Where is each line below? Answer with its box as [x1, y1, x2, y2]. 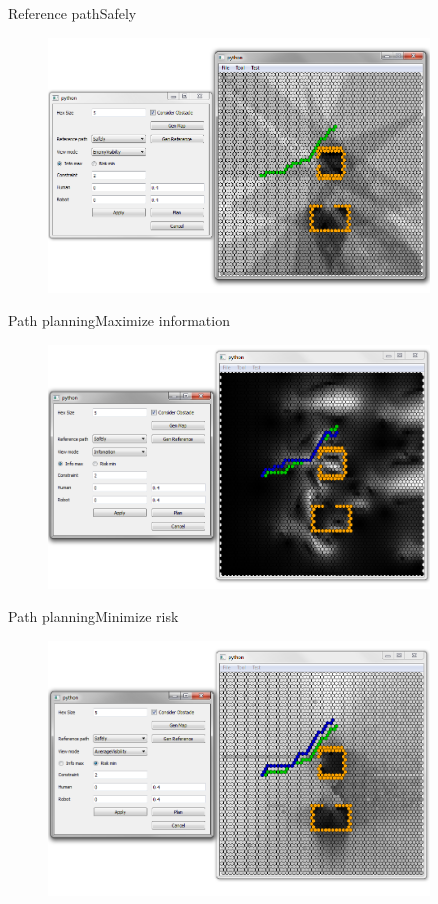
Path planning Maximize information [8, 310, 230, 331]
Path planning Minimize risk [8, 606, 179, 627]
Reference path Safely [8, 3, 137, 23]
